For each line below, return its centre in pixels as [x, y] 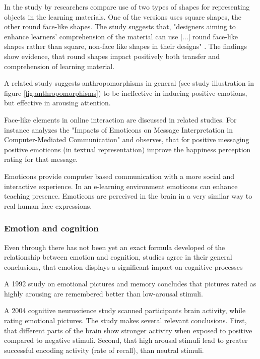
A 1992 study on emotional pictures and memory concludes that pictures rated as [130, 284]
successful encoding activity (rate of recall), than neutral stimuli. [104, 350]
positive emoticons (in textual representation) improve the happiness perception [127, 149]
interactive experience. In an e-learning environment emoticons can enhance [121, 186]
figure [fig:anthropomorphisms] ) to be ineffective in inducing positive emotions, [126, 93]
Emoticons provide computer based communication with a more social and [119, 176]
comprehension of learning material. [59, 66]
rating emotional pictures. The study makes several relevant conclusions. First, [125, 320]
